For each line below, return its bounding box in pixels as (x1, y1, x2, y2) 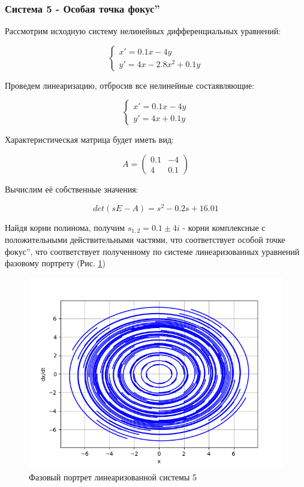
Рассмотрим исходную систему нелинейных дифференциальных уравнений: (5, 25, 281, 37)
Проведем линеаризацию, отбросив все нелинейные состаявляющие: (5, 79, 255, 91)
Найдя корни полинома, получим (5, 221, 125, 233)
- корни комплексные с (182, 221, 266, 233)
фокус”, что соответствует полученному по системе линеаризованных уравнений (5, 245, 300, 257)
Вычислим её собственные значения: (5, 183, 139, 195)
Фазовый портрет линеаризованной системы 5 (29, 470, 197, 483)
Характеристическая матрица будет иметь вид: (5, 133, 174, 146)
